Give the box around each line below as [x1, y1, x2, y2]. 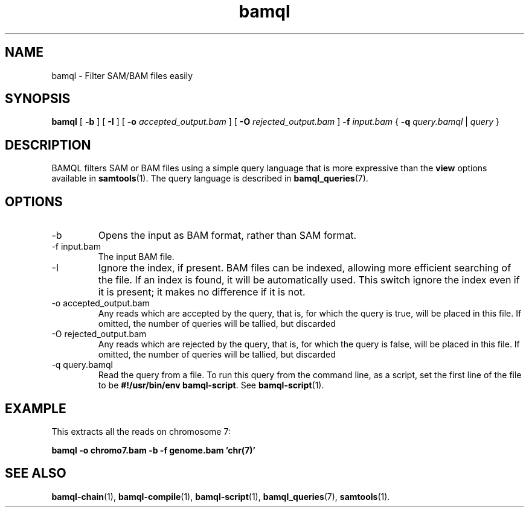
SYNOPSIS [5, 91, 71, 107]
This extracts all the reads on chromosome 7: [51, 426, 231, 437]
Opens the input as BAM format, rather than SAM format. [98, 229, 357, 242]
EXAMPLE [5, 400, 66, 416]
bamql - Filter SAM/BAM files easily [51, 70, 193, 81]
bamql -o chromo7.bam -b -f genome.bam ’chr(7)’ [51, 444, 255, 455]
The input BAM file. [98, 251, 175, 262]
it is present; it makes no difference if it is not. [98, 286, 306, 299]
